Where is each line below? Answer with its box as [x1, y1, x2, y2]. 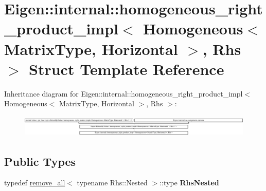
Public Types [4, 153, 76, 169]
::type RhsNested [159, 177, 219, 188]
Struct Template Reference [29, 58, 224, 79]
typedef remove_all [4, 177, 65, 188]
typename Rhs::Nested [77, 177, 148, 188]
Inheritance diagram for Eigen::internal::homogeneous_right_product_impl [4, 88, 243, 99]
